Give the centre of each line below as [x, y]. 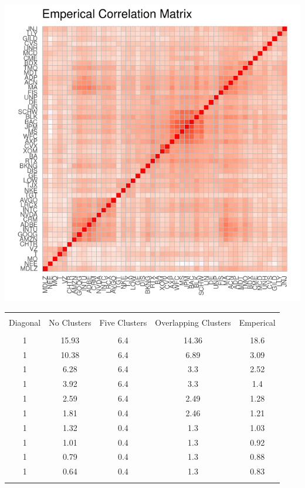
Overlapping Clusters [193, 322]
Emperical [257, 322]
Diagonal [25, 322]
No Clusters [70, 322]
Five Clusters [123, 322]
